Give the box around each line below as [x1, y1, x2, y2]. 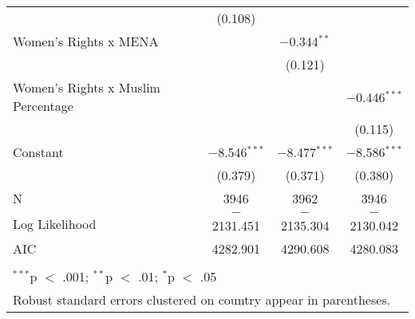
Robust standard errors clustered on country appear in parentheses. [13, 290, 391, 309]
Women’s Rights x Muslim [13, 78, 160, 96]
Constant [13, 143, 64, 161]
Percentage [13, 96, 73, 115]
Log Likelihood [13, 214, 97, 233]
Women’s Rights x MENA [13, 32, 159, 50]
